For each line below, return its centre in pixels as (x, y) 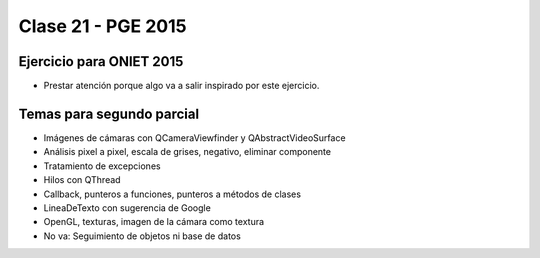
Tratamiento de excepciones (102, 166)
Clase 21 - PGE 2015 (102, 26)
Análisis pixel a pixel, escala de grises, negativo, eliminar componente (187, 152)
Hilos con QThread (82, 180)
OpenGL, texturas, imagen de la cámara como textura (154, 222)
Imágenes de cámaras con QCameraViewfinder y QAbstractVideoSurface (194, 137)
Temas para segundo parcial (109, 113)
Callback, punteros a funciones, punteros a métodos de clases (172, 194)
